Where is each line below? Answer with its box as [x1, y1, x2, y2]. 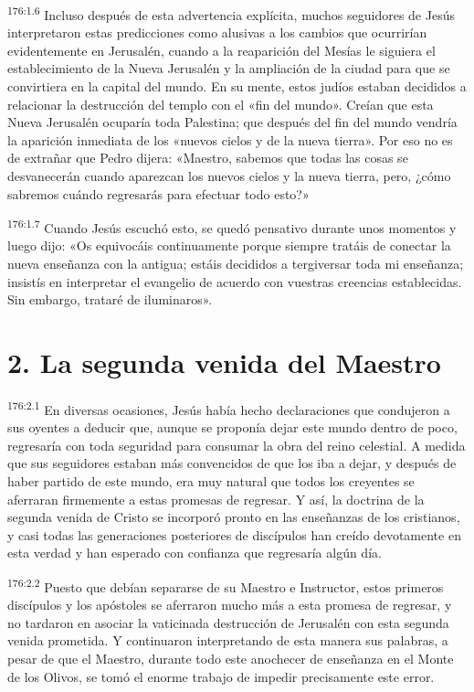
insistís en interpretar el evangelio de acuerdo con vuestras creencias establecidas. [7, 271, 462, 291]
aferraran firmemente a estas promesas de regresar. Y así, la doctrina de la [7, 489, 425, 508]
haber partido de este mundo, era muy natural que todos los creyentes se [7, 471, 415, 490]
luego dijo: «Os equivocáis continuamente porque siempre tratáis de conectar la [7, 236, 451, 255]
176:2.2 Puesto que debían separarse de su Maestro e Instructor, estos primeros [7, 574, 444, 596]
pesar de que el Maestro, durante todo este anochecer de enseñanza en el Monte [7, 648, 454, 667]
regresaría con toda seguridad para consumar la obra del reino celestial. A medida [7, 435, 466, 454]
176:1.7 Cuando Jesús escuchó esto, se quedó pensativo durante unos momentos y [7, 216, 457, 237]
